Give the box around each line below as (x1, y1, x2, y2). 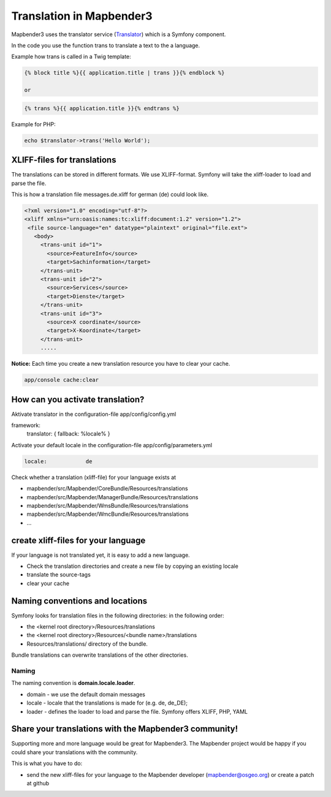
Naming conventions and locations (11, 595, 148, 606)
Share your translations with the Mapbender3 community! (11, 723, 238, 735)
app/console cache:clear (24, 377, 99, 383)
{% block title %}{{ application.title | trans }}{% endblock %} (24, 69, 225, 77)
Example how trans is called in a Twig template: (11, 53, 131, 61)
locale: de (24, 458, 93, 465)
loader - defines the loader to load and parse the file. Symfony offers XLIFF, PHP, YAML (26, 708, 248, 715)
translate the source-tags (26, 571, 91, 578)
